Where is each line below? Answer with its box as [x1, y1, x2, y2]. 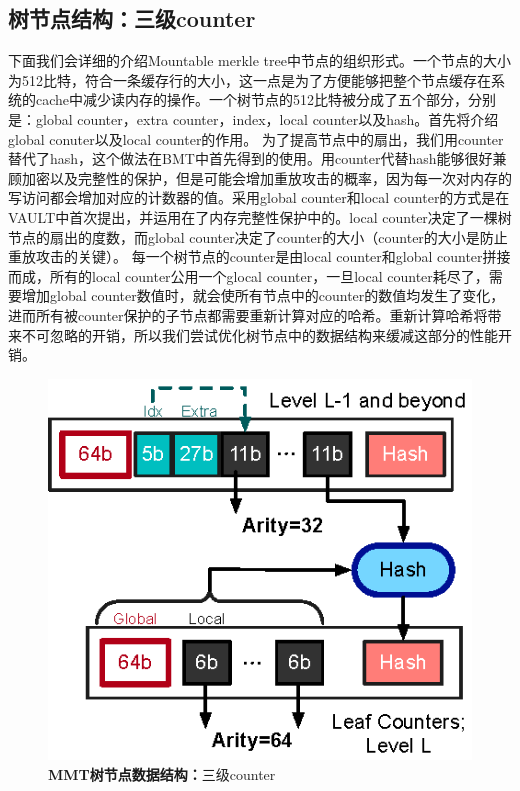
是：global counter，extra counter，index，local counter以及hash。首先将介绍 [8, 108, 499, 129]
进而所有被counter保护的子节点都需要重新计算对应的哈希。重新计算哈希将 [8, 304, 488, 325]
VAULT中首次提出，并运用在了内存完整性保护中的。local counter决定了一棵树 [8, 206, 512, 227]
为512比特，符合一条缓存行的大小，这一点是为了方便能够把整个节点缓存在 [8, 69, 491, 90]
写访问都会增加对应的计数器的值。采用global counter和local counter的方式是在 [8, 187, 510, 208]
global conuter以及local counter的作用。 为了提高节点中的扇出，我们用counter [8, 128, 504, 149]
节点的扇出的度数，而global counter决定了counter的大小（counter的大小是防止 [8, 226, 508, 247]
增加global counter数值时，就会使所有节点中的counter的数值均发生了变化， [21, 285, 505, 306]
